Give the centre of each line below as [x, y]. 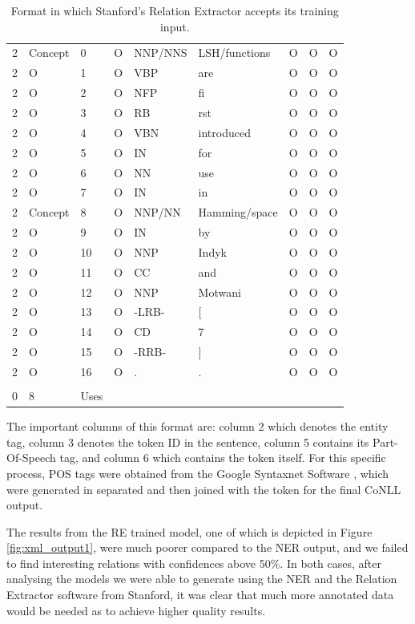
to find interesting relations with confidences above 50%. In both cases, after [194, 563]
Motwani [220, 292]
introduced [224, 132]
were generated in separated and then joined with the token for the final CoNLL [204, 489]
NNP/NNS [161, 53]
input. [175, 26]
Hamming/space [238, 212]
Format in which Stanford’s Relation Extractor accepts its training [175, 10]
